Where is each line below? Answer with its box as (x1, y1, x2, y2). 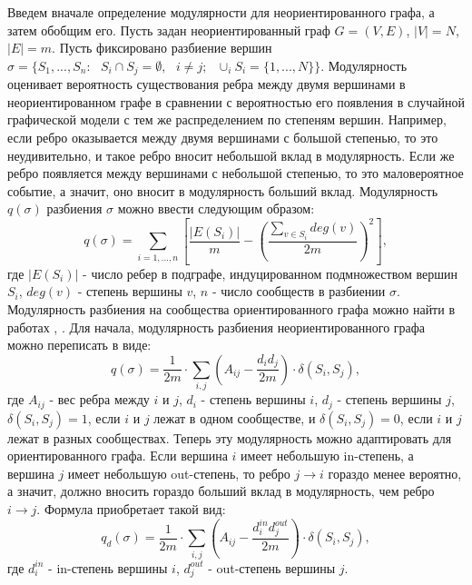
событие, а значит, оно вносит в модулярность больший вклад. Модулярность (7, 181, 438, 200)
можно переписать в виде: (7, 335, 152, 354)
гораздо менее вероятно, (328, 463, 462, 482)
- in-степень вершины (48, 558, 168, 577)
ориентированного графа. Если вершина (7, 446, 228, 465)
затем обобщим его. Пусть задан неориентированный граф (7, 20, 330, 39)
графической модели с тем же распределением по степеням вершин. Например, (7, 110, 447, 129)
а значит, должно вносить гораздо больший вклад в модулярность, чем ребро (7, 481, 435, 501)
